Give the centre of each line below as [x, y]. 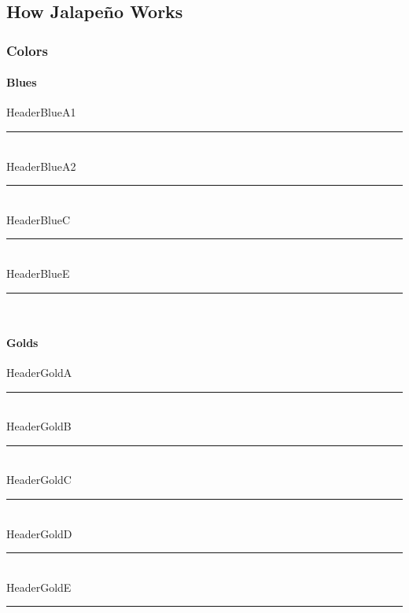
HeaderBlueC [39, 219]
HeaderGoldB [39, 426]
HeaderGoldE [39, 587]
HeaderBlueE [38, 273]
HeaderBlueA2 [41, 166]
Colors [27, 50]
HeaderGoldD [39, 533]
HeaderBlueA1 [41, 112]
